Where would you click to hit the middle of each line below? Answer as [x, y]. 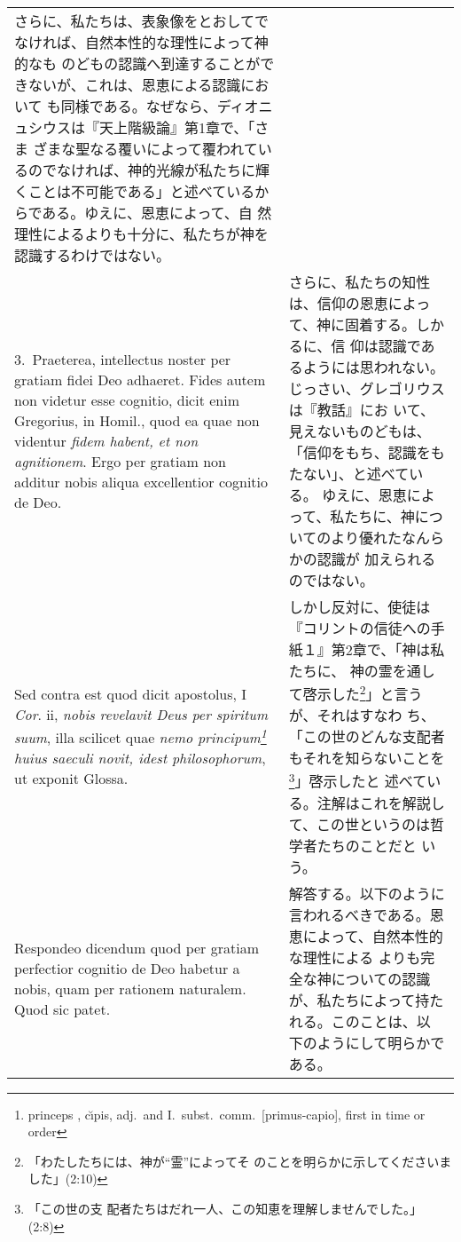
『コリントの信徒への [359, 628]
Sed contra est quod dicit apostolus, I [131, 694]
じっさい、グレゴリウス [367, 388]
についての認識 [381, 978]
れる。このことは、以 [359, 1021]
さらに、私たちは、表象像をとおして [135, 21]
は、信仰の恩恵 [338, 303]
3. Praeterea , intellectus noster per [123, 359]
